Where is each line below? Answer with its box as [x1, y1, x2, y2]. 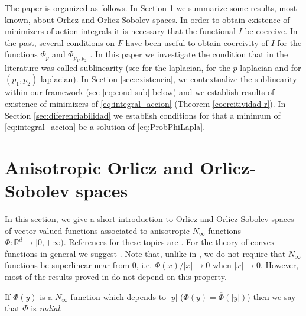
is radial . [31, 302, 62, 314]
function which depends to [70, 290, 167, 302]
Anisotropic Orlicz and [5, 155, 194, 179]
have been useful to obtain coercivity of [125, 36, 268, 48]
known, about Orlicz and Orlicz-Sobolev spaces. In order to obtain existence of [5, 13, 290, 25]
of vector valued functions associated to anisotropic [5, 224, 190, 236]
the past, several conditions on [5, 36, 115, 48]
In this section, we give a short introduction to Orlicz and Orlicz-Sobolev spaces [5, 213, 294, 225]
